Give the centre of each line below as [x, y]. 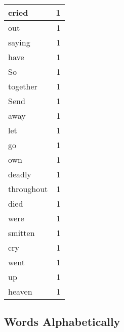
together [23, 86]
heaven [20, 291]
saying [19, 42]
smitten [22, 233]
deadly [20, 174]
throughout [28, 189]
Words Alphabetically [62, 322]
